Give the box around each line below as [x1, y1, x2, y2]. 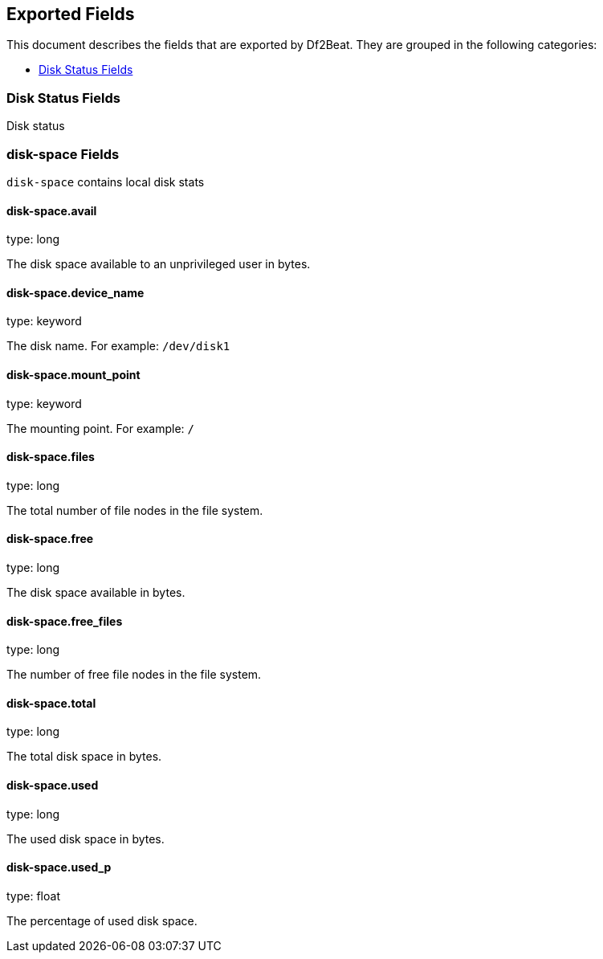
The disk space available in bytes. [6, 586, 185, 600]
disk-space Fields [6, 145, 120, 162]
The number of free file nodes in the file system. [6, 667, 262, 682]
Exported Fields [6, 4, 135, 24]
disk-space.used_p [6, 860, 112, 875]
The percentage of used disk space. [6, 913, 198, 928]
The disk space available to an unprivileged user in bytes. [6, 257, 311, 271]
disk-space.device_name [6, 285, 145, 300]
